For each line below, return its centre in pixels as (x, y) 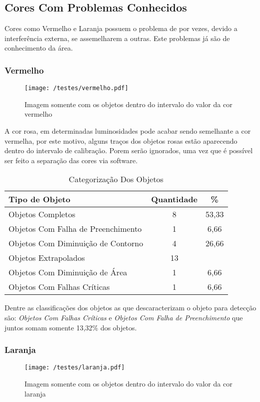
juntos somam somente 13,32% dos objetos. (71, 327)
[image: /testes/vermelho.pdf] (76, 88)
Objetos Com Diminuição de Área (68, 272)
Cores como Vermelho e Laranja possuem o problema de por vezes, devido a (121, 28)
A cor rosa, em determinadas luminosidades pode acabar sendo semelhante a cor (128, 131)
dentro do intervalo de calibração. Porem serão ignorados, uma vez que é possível (129, 150)
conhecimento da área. (39, 48)
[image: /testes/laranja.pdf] (75, 368)
